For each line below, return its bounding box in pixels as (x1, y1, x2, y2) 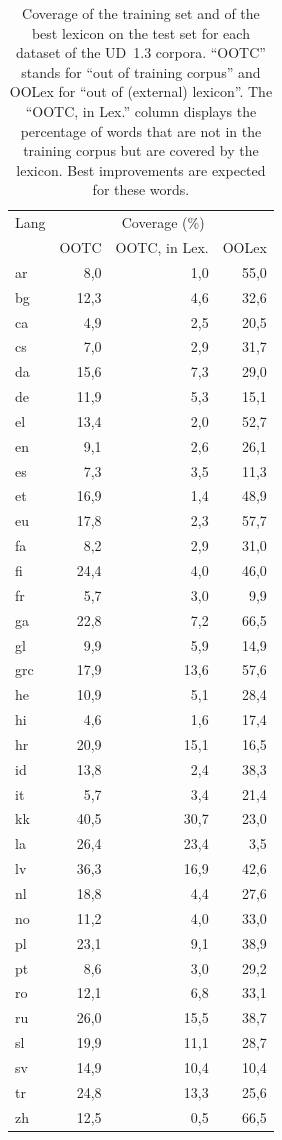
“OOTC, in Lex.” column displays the (25, 100, 257, 121)
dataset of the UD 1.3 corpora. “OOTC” (15, 42, 266, 63)
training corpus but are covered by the (23, 140, 259, 161)
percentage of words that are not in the (20, 120, 262, 141)
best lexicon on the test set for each (31, 22, 250, 43)
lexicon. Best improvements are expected (16, 159, 266, 180)
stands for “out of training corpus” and (21, 61, 261, 82)
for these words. (92, 179, 190, 200)
